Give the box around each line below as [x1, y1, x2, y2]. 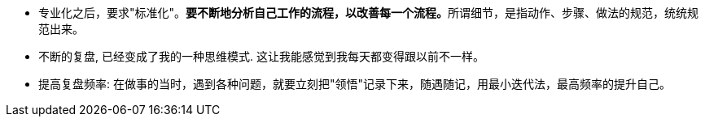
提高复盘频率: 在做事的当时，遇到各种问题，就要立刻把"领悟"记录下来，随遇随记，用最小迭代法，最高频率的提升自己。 [38, 77, 672, 91]
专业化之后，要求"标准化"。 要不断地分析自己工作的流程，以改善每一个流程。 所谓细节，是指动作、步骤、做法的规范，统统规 [38, 6, 699, 19]
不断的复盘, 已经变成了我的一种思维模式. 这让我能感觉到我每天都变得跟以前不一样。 [38, 49, 484, 63]
